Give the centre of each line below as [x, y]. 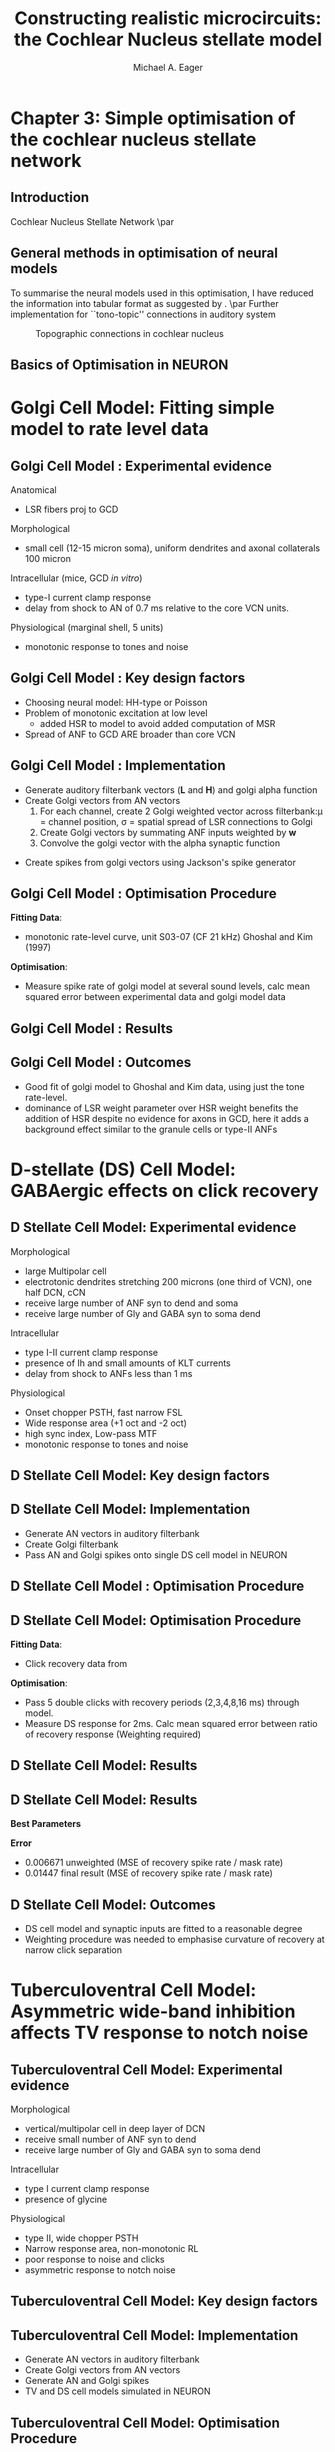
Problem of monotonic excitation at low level [116, 713]
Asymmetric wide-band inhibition [153, 2011]
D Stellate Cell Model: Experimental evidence [153, 1227]
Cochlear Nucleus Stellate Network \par [92, 221]
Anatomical [33, 489]
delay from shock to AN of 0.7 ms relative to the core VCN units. [157, 608]
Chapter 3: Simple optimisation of [153, 118]
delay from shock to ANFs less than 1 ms [108, 1373]
